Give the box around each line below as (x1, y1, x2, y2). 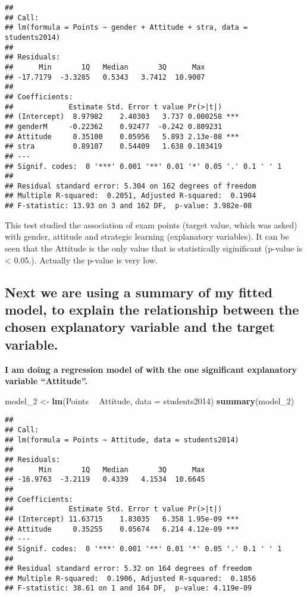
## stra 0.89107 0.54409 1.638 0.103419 (5, 142, 223, 151)
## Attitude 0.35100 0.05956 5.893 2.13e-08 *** (5, 132, 239, 141)
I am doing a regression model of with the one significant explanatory (5, 363, 297, 375)
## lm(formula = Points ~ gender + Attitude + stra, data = (5, 23, 248, 32)
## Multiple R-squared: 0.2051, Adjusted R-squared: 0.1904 (5, 191, 256, 200)
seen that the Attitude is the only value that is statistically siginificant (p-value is (5, 241, 303, 254)
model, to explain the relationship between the (5, 300, 299, 318)
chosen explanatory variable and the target (5, 318, 275, 336)
